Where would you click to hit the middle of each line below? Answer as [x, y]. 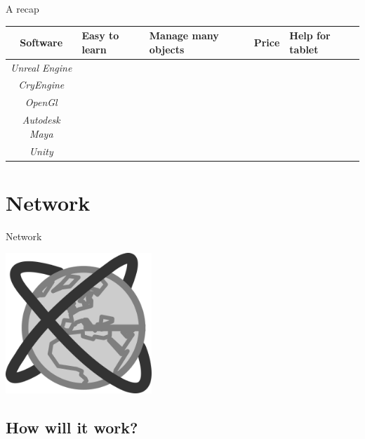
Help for [310, 35]
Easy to [100, 35]
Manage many [184, 35]
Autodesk [41, 120]
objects [167, 49]
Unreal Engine [41, 67]
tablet [304, 49]
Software [41, 42]
